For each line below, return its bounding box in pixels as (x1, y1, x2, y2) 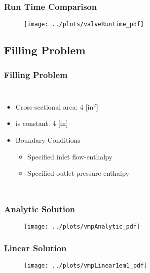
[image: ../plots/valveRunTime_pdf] (24, 21, 144, 28)
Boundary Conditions (15, 135, 80, 145)
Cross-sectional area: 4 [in (15, 101, 94, 112)
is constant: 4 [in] (15, 118, 68, 128)
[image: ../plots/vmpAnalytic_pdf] (24, 223, 141, 231)
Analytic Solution (4, 202, 75, 215)
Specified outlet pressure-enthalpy (27, 168, 129, 178)
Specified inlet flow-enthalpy (27, 151, 112, 161)
